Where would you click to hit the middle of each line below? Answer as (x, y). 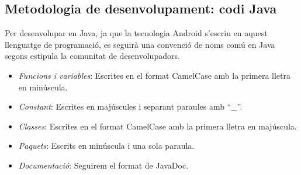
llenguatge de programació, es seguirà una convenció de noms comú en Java (140, 44)
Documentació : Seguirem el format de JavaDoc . (103, 165)
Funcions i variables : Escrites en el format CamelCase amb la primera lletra (154, 75)
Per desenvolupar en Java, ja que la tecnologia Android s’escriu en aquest (136, 33)
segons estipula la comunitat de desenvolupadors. (92, 56)
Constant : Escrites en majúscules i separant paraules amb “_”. (130, 106)
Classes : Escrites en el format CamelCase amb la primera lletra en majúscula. (158, 126)
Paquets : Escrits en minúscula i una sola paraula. (106, 146)
